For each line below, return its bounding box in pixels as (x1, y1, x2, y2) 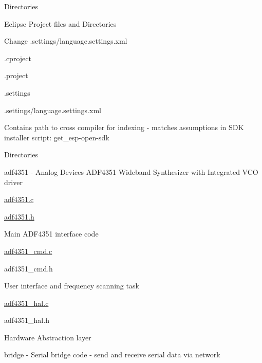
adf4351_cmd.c (4, 245, 52, 256)
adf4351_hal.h (4, 315, 49, 325)
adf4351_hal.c (4, 297, 49, 308)
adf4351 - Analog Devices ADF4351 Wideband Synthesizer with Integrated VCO (4, 166, 258, 177)
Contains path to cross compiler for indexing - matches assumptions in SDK (4, 122, 244, 133)
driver (4, 176, 23, 187)
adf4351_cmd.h (4, 263, 53, 274)
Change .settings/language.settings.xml (4, 35, 127, 46)
